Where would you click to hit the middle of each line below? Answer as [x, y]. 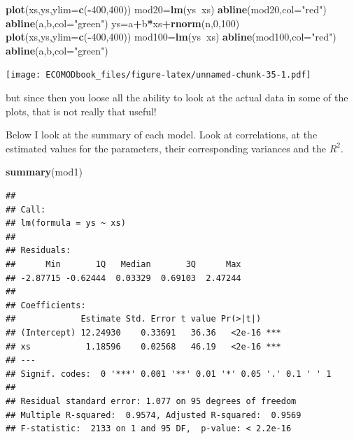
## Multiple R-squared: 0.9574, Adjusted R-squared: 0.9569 [154, 415]
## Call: [26, 209]
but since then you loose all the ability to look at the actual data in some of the [177, 98]
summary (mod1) [44, 172]
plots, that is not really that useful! [81, 111]
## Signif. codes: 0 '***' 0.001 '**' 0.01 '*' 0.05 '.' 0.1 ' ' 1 [169, 374]
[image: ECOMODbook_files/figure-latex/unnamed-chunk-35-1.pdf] [158, 75]
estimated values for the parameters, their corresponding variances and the [166, 148]
